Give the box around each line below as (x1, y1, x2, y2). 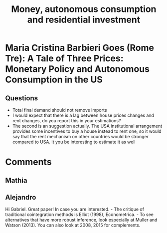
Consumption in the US (5, 74, 103, 85)
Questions (5, 94, 38, 102)
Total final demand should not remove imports (12, 107, 107, 113)
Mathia (5, 176, 27, 185)
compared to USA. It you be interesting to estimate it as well (12, 139, 136, 145)
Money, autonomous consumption (11, 3, 157, 15)
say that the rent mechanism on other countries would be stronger (12, 134, 149, 139)
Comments (5, 156, 52, 168)
